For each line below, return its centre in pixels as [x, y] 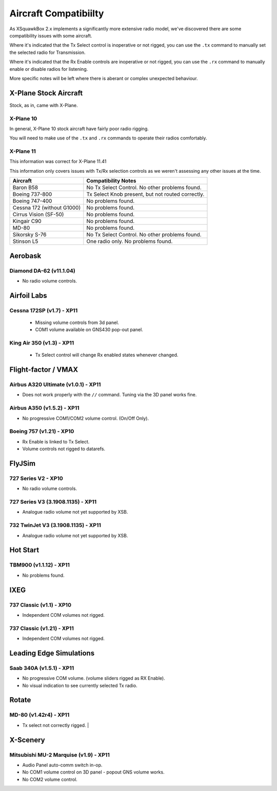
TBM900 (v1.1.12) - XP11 [40, 565]
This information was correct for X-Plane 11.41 [58, 161]
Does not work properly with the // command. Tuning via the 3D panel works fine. [110, 395]
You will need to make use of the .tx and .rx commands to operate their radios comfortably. [108, 138]
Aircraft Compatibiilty [57, 13]
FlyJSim [23, 463]
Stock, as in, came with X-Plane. [44, 105]
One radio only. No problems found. [130, 241]
